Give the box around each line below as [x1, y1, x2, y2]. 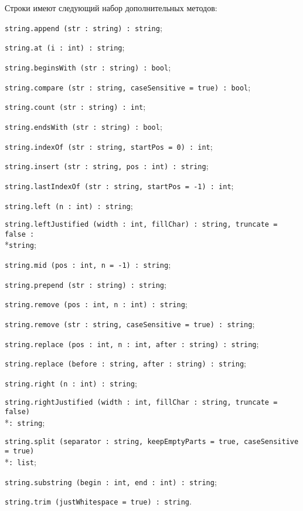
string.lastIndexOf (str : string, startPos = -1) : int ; [5, 179, 234, 191]
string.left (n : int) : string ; [5, 199, 133, 211]
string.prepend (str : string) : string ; [5, 278, 166, 290]
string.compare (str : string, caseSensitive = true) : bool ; [5, 80, 251, 93]
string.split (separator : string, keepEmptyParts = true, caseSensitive [5, 437, 299, 446]
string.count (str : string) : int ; [5, 100, 146, 113]
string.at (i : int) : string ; [5, 41, 125, 53]
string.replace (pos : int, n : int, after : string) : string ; [5, 337, 259, 349]
